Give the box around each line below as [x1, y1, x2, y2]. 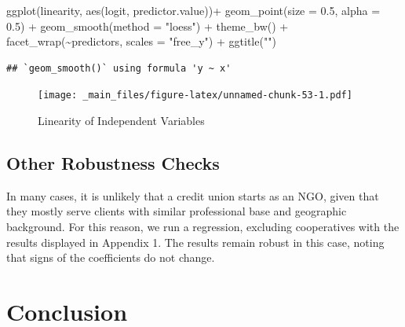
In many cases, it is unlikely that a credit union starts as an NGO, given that [6, 187, 379, 204]
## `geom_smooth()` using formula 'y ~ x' [6, 62, 232, 74]
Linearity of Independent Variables [38, 112, 205, 129]
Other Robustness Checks [6, 151, 220, 175]
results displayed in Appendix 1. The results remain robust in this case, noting [6, 233, 385, 250]
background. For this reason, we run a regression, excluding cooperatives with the [6, 219, 400, 235]
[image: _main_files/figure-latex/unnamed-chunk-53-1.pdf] [38, 90, 352, 101]
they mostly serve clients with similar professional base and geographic [6, 203, 347, 219]
